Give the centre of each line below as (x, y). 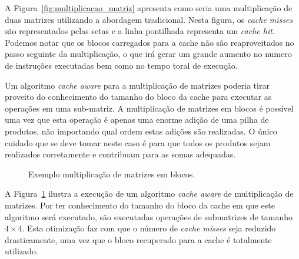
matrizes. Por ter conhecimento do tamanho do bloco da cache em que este (140, 205)
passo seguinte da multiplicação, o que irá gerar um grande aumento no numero (148, 54)
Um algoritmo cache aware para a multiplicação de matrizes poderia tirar (137, 85)
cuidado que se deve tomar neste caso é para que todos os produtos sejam (138, 142)
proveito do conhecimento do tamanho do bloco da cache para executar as (138, 97)
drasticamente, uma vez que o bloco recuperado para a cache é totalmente (138, 239)
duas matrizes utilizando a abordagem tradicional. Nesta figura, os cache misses (149, 19)
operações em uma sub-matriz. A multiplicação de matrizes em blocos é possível (149, 108)
